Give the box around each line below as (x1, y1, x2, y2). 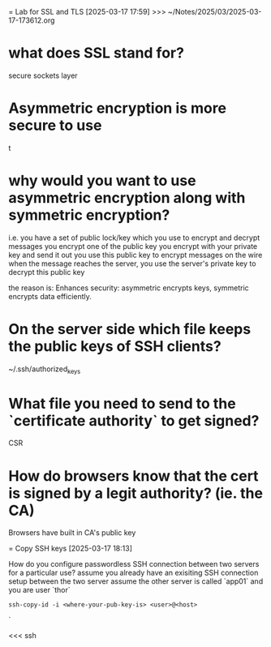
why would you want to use (8, 172, 196, 190)
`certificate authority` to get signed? (8, 411, 260, 430)
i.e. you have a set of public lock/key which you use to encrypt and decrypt (8, 233, 260, 242)
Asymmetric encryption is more (8, 99, 227, 118)
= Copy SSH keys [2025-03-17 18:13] (8, 543, 132, 554)
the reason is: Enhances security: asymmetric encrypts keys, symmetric (8, 283, 249, 293)
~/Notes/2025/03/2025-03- (167, 7, 262, 16)
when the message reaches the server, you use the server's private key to (8, 259, 256, 268)
